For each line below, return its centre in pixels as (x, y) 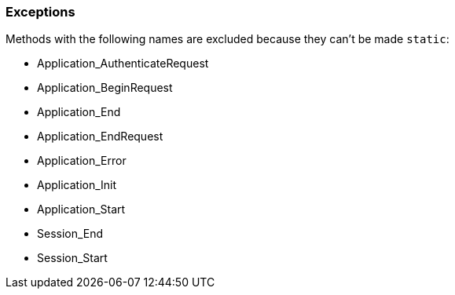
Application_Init (77, 185)
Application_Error (82, 161)
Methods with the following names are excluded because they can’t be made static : (228, 39)
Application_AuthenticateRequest (123, 64)
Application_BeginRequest (105, 88)
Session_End (70, 234)
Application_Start (81, 209)
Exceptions (40, 12)
